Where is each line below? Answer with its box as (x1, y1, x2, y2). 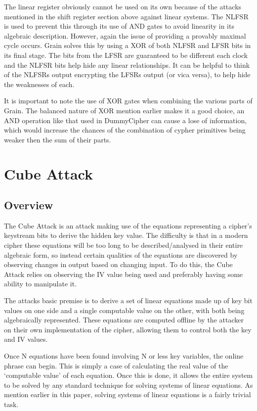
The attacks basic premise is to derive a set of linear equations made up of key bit (4, 295, 253, 306)
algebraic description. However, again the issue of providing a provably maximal (4, 30, 246, 41)
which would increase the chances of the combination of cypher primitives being (4, 125, 246, 135)
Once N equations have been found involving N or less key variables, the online (4, 351, 244, 361)
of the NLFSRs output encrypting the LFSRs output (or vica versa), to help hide (4, 69, 251, 80)
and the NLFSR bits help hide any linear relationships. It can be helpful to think (4, 59, 250, 70)
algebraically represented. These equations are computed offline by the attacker (4, 315, 244, 325)
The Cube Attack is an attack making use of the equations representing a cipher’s (4, 220, 252, 230)
